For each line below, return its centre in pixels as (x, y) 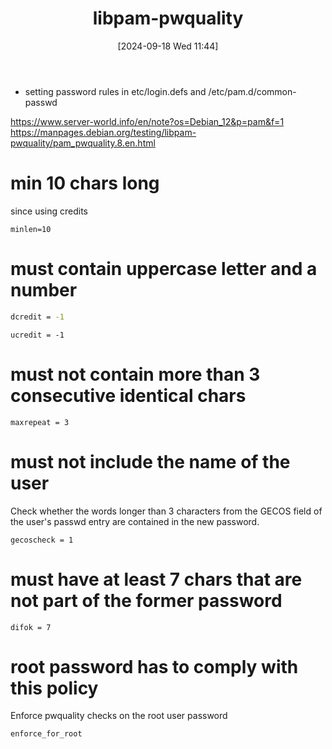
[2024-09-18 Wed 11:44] (168, 46)
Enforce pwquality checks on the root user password (119, 716)
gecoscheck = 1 (42, 540)
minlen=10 (31, 229)
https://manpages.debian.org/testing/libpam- (103, 132)
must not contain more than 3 (135, 374)
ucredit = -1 (37, 335)
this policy (54, 688)
